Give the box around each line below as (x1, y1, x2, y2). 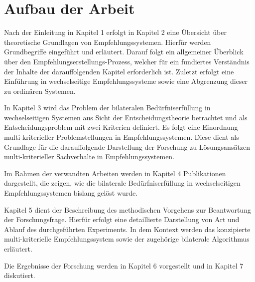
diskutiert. (4, 270, 35, 281)
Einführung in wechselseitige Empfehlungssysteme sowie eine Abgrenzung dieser (4, 76, 248, 86)
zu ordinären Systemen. (4, 85, 76, 96)
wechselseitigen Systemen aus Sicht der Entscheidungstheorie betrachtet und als (4, 112, 248, 122)
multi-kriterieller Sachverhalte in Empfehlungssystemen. (4, 151, 175, 162)
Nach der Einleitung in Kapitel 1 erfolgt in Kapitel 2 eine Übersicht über (4, 27, 227, 37)
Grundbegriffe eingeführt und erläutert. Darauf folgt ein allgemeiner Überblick (4, 46, 244, 57)
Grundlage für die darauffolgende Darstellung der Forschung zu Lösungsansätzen (4, 141, 251, 152)
